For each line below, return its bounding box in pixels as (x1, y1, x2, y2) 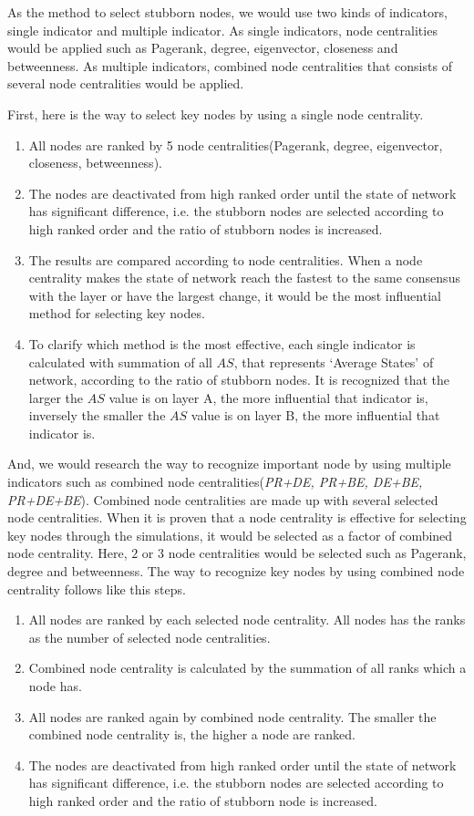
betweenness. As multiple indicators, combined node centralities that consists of (7, 56, 452, 75)
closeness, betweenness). (28, 153, 162, 172)
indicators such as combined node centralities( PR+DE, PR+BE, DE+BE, (7, 472, 423, 491)
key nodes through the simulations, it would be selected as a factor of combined (7, 525, 453, 544)
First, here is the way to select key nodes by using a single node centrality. (7, 104, 424, 123)
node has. (28, 677, 82, 695)
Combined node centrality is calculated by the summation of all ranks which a (28, 658, 467, 677)
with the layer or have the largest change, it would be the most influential (28, 285, 441, 305)
